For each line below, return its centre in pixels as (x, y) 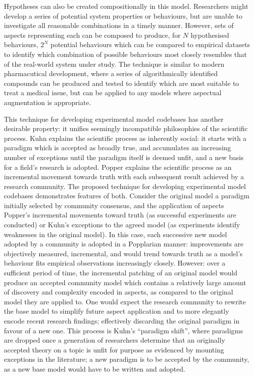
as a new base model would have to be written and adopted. (95, 368)
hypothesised (210, 35)
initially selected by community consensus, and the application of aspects (114, 205)
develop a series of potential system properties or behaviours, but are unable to (123, 15)
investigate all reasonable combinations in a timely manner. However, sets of (119, 25)
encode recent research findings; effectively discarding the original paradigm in (122, 321)
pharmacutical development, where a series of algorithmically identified (111, 73)
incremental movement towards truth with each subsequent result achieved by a (124, 176)
